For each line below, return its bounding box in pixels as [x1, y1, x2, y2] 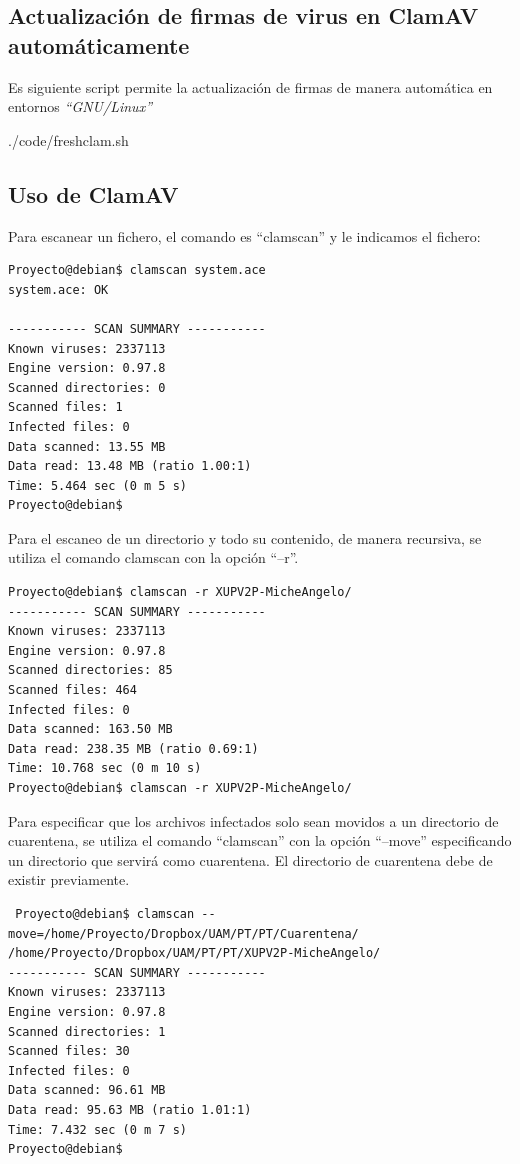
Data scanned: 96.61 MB [8, 1083, 166, 1098]
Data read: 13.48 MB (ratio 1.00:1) [8, 459, 252, 474]
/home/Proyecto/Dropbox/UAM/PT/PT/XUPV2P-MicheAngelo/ [8, 946, 381, 961]
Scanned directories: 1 [8, 1024, 166, 1039]
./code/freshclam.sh [8, 129, 129, 150]
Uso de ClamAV [8, 178, 179, 209]
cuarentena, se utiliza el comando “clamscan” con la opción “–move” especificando [8, 830, 512, 851]
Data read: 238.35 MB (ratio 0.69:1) [8, 741, 259, 756]
